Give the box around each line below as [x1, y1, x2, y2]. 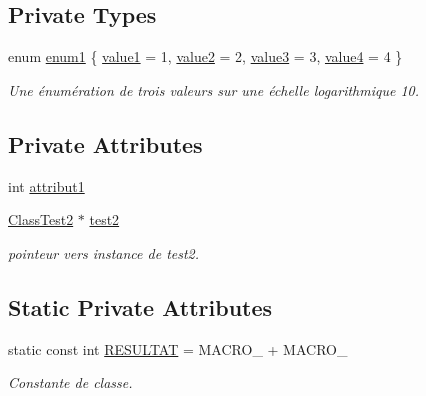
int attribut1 [8, 175, 85, 196]
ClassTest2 [8, 209, 74, 230]
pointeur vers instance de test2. [8, 242, 200, 263]
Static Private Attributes [8, 291, 273, 322]
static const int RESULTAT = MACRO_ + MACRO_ [8, 338, 348, 359]
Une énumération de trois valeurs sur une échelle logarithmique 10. [8, 79, 420, 100]
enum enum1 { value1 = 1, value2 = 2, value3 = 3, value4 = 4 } [8, 46, 403, 67]
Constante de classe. [8, 372, 133, 393]
